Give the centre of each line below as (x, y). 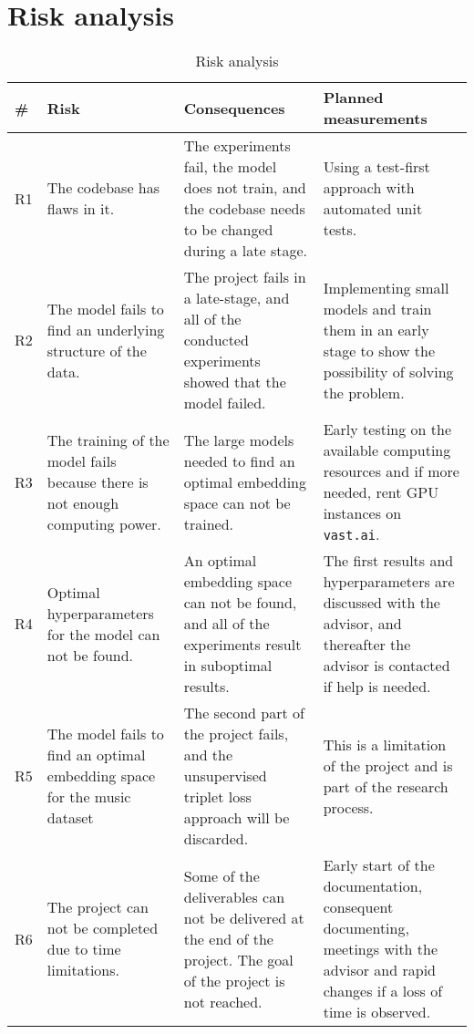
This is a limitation (385, 744)
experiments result (242, 645)
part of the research (386, 786)
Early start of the (379, 865)
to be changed (228, 230)
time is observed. (377, 1012)
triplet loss (217, 797)
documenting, (366, 928)
